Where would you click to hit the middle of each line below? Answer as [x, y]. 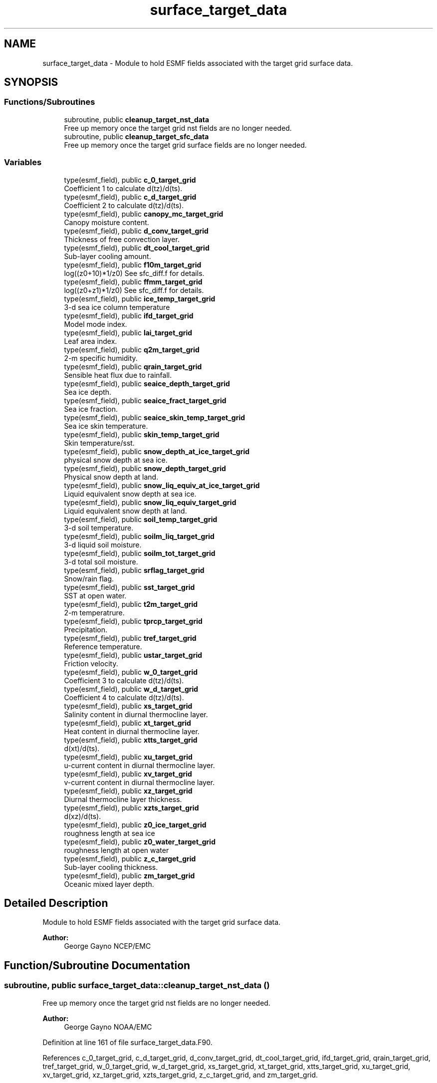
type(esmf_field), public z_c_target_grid [130, 858]
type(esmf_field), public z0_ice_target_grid [135, 824]
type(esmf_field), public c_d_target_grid [130, 197]
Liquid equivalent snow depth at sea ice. [130, 494]
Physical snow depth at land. [111, 477]
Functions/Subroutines [50, 102]
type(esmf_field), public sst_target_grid [129, 587]
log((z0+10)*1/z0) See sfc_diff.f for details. [134, 273]
